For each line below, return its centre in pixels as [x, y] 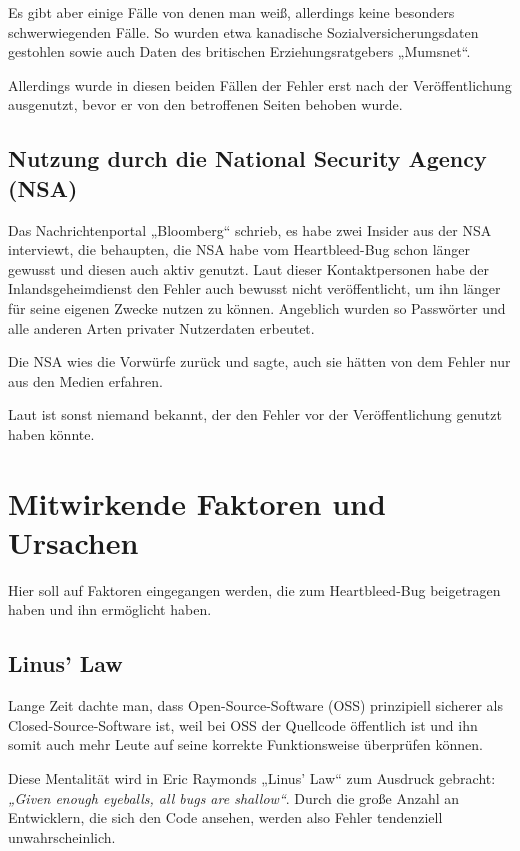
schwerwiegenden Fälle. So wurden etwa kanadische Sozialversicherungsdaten [243, 31]
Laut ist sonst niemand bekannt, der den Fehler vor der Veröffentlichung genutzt [255, 414]
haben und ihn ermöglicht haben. [110, 609]
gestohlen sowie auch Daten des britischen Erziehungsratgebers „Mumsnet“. [239, 51]
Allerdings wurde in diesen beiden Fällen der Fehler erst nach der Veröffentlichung [260, 84]
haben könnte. [51, 433]
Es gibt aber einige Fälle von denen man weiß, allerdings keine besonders [231, 12]
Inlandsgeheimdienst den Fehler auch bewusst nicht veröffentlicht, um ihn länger [254, 288]
